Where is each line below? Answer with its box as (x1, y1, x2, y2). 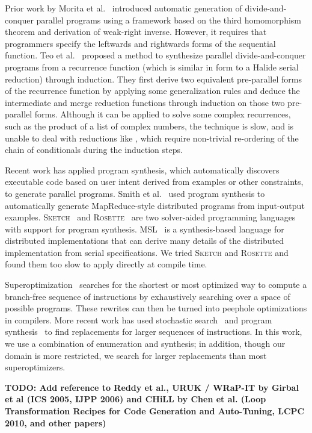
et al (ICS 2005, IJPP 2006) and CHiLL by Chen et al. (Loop (5, 393, 266, 405)
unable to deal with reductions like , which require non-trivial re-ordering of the (5, 131, 299, 144)
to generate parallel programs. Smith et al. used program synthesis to (5, 187, 265, 199)
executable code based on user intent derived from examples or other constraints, (5, 175, 304, 188)
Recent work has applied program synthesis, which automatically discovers (5, 163, 280, 176)
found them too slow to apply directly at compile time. (5, 258, 207, 270)
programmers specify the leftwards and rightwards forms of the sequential (5, 37, 276, 49)
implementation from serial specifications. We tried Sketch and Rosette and (5, 246, 289, 258)
